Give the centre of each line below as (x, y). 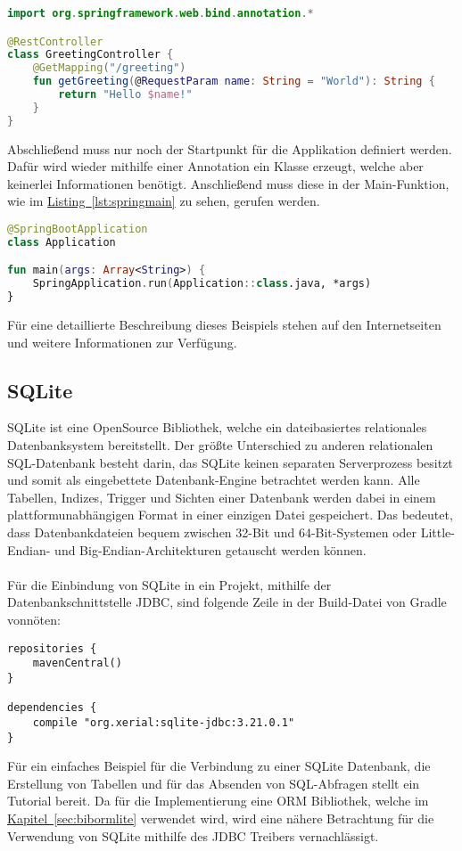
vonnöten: (34, 619)
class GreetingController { (91, 55)
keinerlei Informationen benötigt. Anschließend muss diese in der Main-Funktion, (228, 183)
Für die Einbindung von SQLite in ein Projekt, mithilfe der (169, 584)
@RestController (55, 41)
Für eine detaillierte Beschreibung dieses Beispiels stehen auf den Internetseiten (224, 325)
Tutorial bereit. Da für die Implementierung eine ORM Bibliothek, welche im (218, 801)
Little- (437, 532)
